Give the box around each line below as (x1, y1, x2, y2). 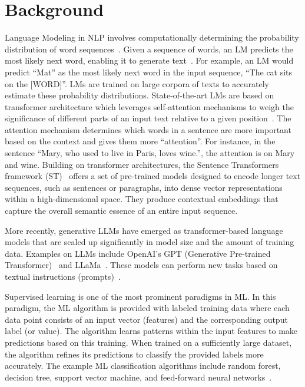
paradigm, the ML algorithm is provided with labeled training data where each (5, 302, 290, 314)
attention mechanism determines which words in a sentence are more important (5, 123, 291, 135)
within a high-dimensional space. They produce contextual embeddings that (5, 193, 279, 205)
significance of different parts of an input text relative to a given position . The (5, 112, 291, 124)
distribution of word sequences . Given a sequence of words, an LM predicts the (5, 42, 293, 55)
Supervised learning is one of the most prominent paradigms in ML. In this (5, 290, 276, 302)
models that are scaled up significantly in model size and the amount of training (5, 236, 294, 248)
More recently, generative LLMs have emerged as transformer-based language (5, 224, 283, 236)
